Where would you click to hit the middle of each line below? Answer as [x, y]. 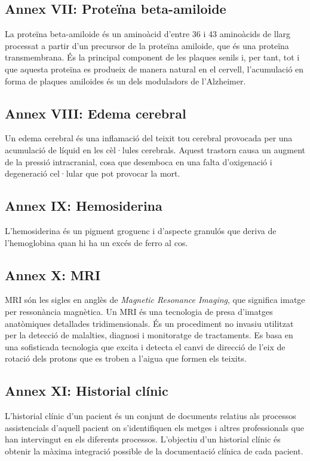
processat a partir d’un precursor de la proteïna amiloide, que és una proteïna [147, 45]
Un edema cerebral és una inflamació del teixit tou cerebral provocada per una [149, 138]
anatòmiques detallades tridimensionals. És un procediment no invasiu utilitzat [149, 323]
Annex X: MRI [53, 275]
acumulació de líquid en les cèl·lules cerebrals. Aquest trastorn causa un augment [155, 149]
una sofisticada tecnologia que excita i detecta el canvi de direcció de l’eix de [145, 346]
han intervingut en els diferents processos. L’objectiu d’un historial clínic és [143, 439]
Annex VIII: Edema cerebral [96, 113]
